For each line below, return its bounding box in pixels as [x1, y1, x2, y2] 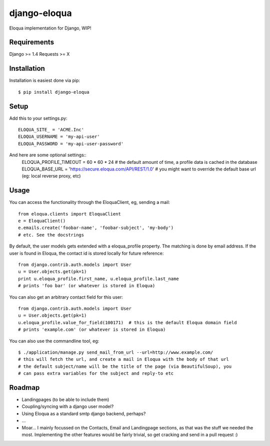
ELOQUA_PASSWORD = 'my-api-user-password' [18, 141, 124, 146]
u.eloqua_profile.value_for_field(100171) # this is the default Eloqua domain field [18, 320, 237, 325]
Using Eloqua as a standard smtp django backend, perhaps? [21, 410, 146, 416]
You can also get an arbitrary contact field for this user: [9, 294, 123, 300]
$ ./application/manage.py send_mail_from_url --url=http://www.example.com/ [18, 349, 213, 355]
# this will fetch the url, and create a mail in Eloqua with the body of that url [18, 356, 229, 362]
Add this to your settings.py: [9, 115, 67, 121]
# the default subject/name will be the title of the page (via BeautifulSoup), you [18, 363, 232, 369]
